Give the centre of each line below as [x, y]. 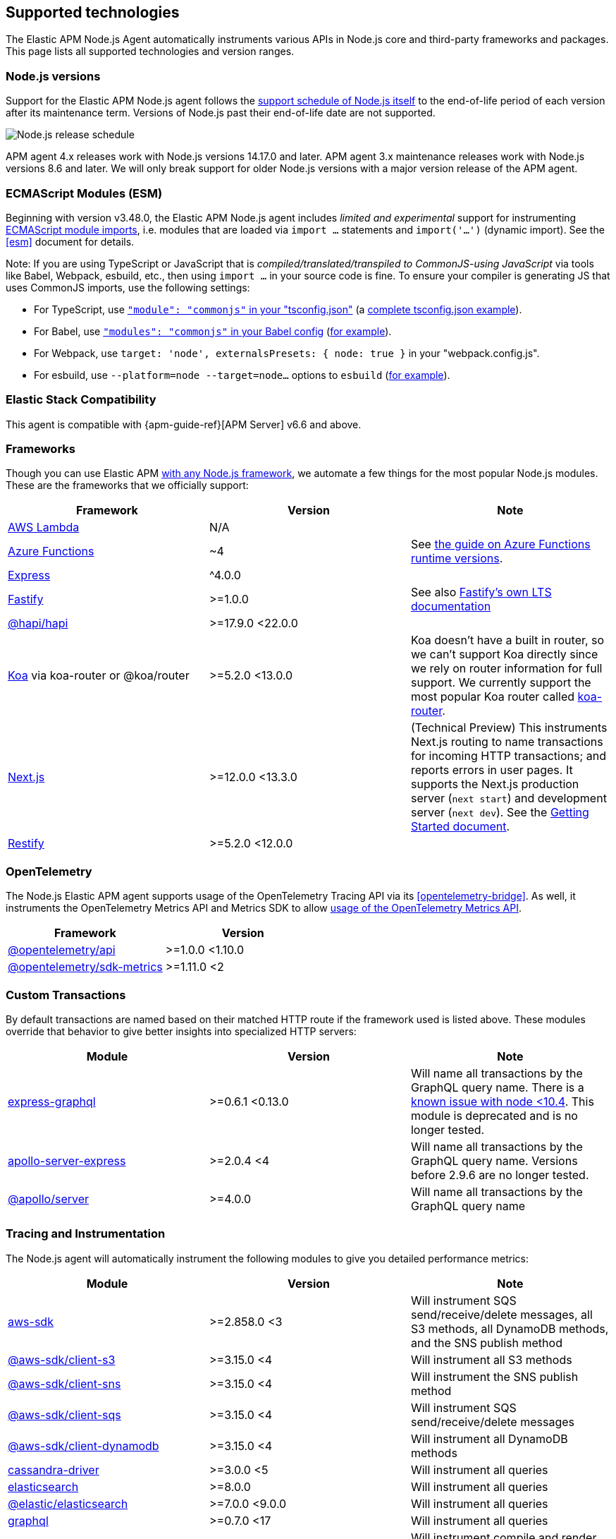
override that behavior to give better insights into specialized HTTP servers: [181, 1031]
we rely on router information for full [506, 669]
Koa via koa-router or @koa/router [99, 676]
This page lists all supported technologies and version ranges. [150, 52]
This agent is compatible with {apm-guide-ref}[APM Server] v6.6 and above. [184, 424]
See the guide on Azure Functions [500, 544]
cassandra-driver [54, 1469]
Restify [26, 844]
